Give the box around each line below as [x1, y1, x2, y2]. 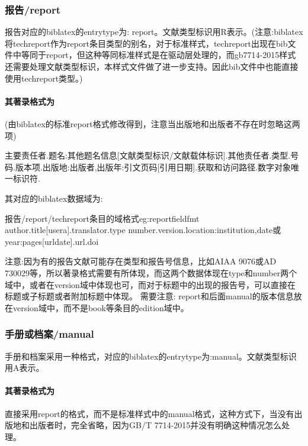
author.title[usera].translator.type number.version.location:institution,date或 [5, 224, 281, 236]
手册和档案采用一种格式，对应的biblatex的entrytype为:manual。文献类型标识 [5, 350, 297, 362]
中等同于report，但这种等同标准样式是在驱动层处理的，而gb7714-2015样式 [12, 49, 296, 61]
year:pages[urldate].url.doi [5, 235, 99, 247]
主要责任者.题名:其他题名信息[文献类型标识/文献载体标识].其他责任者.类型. [5, 149, 291, 161]
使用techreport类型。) [5, 72, 83, 84]
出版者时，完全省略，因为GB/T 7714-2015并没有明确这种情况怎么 [29, 419, 282, 431]
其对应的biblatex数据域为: [5, 192, 103, 204]
